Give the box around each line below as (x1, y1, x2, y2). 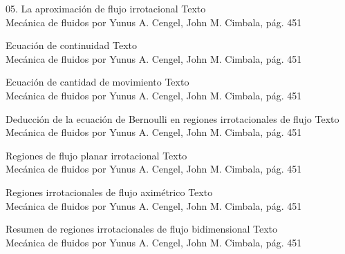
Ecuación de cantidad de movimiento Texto (6, 75, 189, 89)
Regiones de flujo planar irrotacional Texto (6, 148, 187, 162)
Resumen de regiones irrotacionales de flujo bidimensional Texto (6, 222, 278, 236)
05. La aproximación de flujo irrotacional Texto (6, 1, 206, 15)
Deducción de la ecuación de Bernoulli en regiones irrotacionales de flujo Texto (6, 111, 339, 126)
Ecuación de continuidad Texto (6, 38, 138, 52)
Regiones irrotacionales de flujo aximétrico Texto (6, 184, 213, 199)
